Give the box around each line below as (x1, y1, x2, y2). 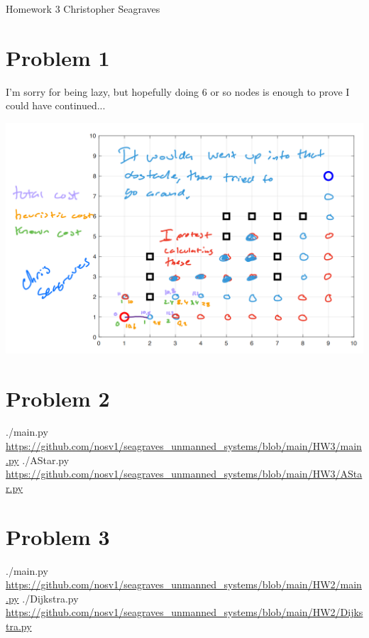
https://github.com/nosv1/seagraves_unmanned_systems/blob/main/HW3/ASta (6, 466, 363, 481)
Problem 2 (6, 383, 110, 412)
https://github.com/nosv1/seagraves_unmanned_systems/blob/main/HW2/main (6, 577, 362, 592)
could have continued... (6, 98, 106, 113)
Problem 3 (6, 522, 110, 551)
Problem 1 (6, 43, 110, 72)
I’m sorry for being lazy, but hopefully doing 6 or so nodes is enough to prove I (6, 84, 350, 99)
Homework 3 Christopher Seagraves (6, 1, 160, 16)
